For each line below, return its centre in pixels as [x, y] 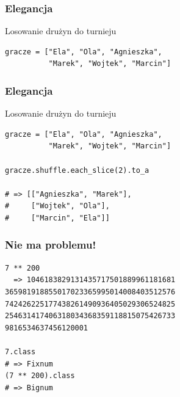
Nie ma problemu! [51, 245]
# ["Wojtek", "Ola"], [57, 206]
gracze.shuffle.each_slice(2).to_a [77, 170]
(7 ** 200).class [40, 376]
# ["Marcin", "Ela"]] [57, 218]
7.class [20, 351]
